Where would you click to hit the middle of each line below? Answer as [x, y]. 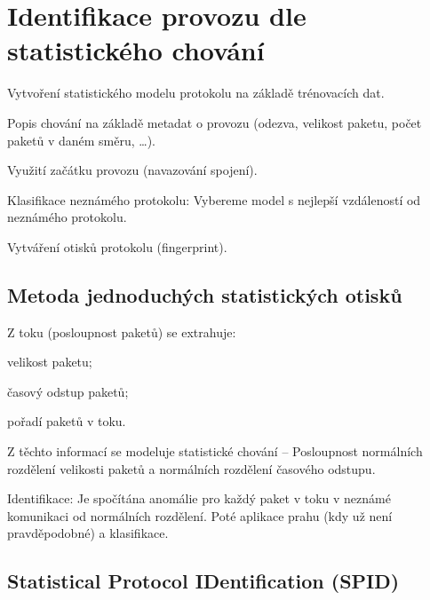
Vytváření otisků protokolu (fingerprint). [117, 246]
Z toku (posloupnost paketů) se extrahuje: [122, 332]
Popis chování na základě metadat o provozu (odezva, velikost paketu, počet [215, 122]
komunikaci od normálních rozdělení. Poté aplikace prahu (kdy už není [200, 515]
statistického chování [136, 50]
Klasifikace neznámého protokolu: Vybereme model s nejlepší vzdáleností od [214, 199]
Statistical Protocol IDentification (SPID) [203, 581]
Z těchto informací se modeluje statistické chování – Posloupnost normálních [215, 451]
